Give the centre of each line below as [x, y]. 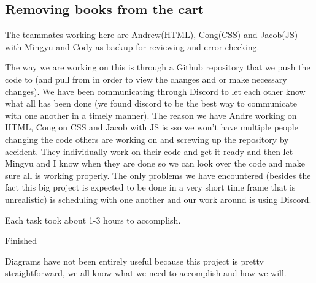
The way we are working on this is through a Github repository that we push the [158, 67]
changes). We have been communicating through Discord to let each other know [155, 91]
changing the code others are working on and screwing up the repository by [147, 139]
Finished [21, 240]
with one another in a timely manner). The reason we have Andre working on [151, 115]
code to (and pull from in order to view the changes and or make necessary [146, 79]
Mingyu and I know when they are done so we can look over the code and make [155, 163]
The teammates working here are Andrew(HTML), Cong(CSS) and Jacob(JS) [152, 35]
